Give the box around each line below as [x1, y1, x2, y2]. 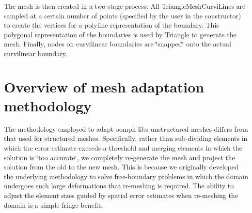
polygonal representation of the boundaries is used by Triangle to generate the [4, 29, 236, 39]
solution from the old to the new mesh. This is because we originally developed [4, 162, 238, 172]
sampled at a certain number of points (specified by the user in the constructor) [4, 10, 241, 20]
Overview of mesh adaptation [4, 76, 205, 96]
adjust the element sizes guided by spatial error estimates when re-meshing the [4, 190, 238, 200]
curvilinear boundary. [4, 48, 67, 58]
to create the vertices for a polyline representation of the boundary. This [4, 20, 219, 30]
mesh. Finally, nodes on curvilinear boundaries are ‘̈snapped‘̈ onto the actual [4, 39, 231, 49]
